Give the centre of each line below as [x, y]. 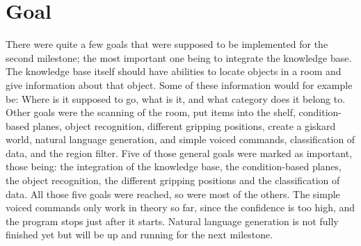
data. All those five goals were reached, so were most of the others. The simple [173, 194]
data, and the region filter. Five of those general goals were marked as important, [179, 153]
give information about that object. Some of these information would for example [179, 84]
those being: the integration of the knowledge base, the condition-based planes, [174, 166]
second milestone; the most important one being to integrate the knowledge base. [179, 57]
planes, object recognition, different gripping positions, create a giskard [184, 125]
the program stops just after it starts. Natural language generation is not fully [172, 221]
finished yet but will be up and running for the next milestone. [139, 235]
